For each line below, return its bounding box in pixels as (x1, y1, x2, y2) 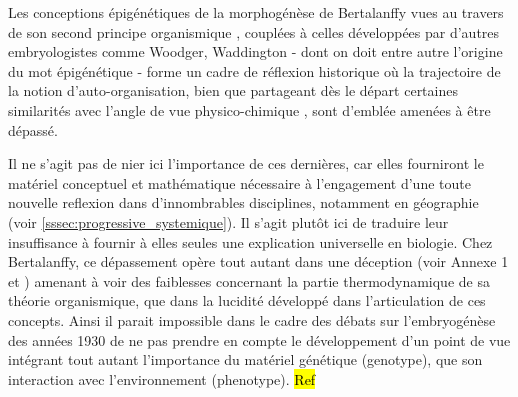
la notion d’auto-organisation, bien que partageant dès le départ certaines (8, 80, 458, 101)
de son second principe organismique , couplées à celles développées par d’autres (8, 21, 500, 42)
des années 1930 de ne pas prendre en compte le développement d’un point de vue (8, 329, 511, 350)
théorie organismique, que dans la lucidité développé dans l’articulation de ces (8, 290, 486, 311)
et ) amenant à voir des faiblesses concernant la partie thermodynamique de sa (8, 270, 490, 291)
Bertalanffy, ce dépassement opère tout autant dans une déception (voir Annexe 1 (8, 251, 509, 272)
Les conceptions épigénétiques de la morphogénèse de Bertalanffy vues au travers (8, 2, 504, 22)
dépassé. (8, 119, 58, 140)
